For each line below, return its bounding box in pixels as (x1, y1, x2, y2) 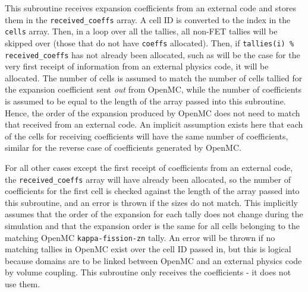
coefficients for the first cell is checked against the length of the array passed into (5, 185, 300, 197)
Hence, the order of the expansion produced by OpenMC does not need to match (5, 106, 300, 119)
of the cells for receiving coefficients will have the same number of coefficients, (5, 129, 288, 142)
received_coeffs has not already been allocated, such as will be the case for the (5, 48, 300, 61)
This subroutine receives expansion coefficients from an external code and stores (5, 2, 296, 14)
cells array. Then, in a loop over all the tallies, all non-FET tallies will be (5, 25, 278, 37)
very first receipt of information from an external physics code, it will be (5, 60, 269, 72)
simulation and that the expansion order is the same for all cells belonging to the (5, 220, 300, 231)
